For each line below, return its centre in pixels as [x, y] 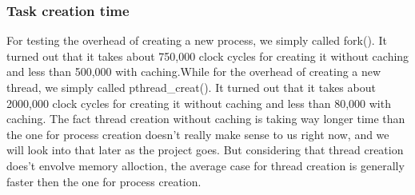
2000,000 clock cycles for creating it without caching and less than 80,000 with [199, 103]
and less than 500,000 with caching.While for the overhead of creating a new [194, 72]
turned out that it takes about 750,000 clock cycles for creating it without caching [208, 56]
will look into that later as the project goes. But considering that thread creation [205, 150]
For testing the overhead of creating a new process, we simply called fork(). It [197, 40]
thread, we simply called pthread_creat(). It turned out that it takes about [191, 87]
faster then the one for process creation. [104, 181]
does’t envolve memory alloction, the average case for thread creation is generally [206, 165]
